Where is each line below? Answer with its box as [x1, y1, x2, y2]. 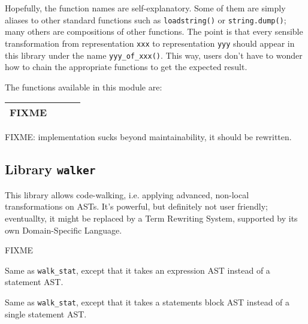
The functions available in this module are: [5, 80, 162, 93]
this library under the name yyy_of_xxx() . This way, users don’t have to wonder [5, 49, 303, 61]
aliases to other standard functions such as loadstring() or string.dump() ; [5, 13, 286, 26]
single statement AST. [5, 307, 87, 320]
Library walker [5, 160, 96, 178]
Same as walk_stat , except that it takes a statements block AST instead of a [5, 295, 290, 308]
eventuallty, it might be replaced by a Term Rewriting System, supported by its [5, 211, 298, 224]
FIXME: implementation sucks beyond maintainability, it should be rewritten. [5, 131, 292, 143]
